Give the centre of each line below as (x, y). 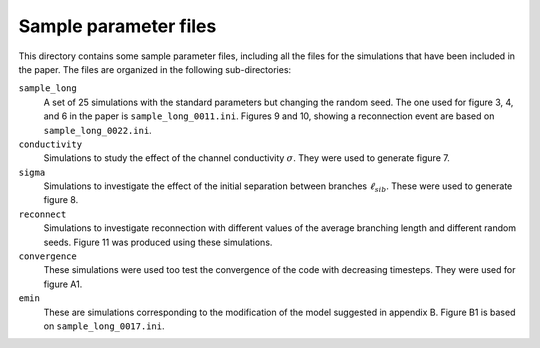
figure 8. (61, 200)
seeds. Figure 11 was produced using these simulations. (158, 242)
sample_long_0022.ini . (97, 130)
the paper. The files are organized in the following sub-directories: (155, 69)
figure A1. (63, 284)
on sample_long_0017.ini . (104, 326)
